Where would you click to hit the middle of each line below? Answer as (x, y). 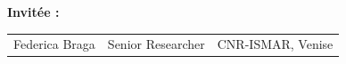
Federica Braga (54, 44)
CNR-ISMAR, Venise (275, 44)
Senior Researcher (156, 44)
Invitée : (33, 12)
